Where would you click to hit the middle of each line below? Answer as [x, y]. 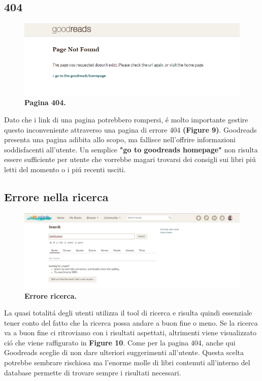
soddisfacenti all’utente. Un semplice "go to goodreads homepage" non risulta [131, 149]
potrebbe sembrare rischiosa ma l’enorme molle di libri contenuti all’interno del [127, 362]
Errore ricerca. [51, 295]
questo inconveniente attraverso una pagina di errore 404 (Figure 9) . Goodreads [130, 129]
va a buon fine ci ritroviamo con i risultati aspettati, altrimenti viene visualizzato [130, 332]
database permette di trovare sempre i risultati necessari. [93, 372]
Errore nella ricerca [56, 196]
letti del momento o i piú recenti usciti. [65, 169]
